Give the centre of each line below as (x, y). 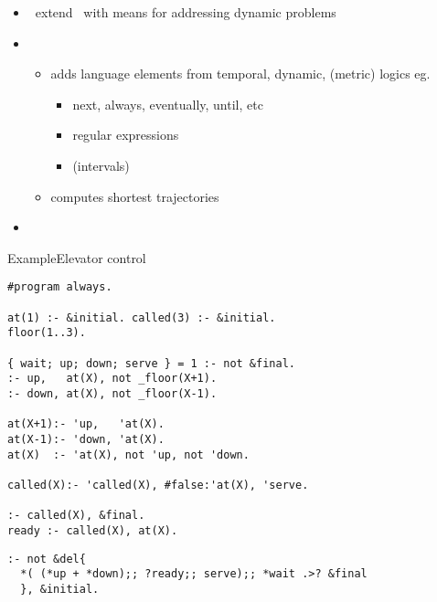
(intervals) (101, 165)
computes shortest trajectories (135, 196)
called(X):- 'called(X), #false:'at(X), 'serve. (158, 485)
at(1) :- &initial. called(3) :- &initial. (142, 317)
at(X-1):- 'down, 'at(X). (86, 439)
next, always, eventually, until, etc (168, 104)
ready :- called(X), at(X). (93, 530)
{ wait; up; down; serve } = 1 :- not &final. (151, 363)
